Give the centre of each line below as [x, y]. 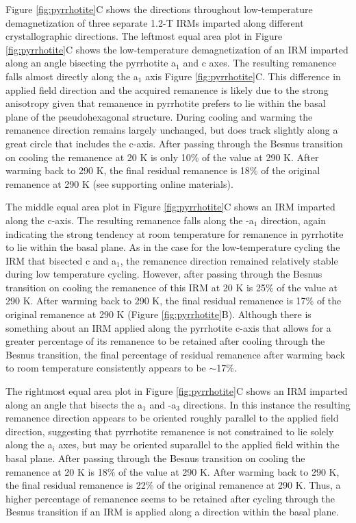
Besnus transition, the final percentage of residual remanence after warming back [175, 354]
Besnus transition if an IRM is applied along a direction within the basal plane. [172, 512]
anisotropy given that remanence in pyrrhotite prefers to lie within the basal [166, 103]
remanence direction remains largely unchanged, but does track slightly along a [172, 130]
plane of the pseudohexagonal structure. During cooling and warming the [159, 116]
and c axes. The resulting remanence [260, 63]
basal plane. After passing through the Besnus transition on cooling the [155, 458]
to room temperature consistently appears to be [106, 368]
